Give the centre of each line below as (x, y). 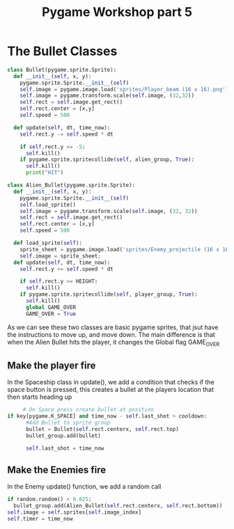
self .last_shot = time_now (65, 448)
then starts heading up (40, 397)
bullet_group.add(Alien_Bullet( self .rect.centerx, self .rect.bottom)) (118, 506)
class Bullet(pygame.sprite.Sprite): (62, 70)
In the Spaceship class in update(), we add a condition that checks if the (111, 382)
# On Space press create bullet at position (88, 410)
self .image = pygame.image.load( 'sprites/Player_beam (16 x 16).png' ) (124, 89)
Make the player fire (52, 365)
